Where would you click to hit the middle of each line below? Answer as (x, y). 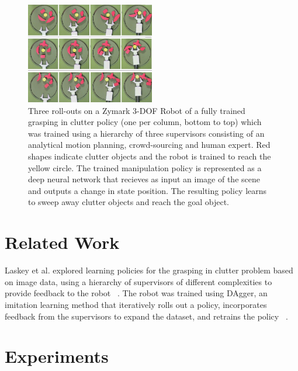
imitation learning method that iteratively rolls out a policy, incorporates (136, 304)
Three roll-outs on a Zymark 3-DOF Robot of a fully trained (137, 110)
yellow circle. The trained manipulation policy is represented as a (145, 167)
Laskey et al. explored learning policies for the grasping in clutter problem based (149, 270)
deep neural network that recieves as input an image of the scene (144, 179)
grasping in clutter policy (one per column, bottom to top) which (145, 122)
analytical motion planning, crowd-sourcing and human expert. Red (149, 145)
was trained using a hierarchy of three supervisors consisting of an (146, 133)
